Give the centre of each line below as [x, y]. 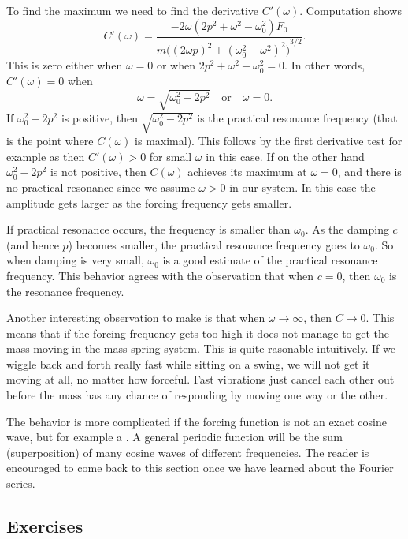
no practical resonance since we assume [101, 187]
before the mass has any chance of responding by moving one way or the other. [197, 395]
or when [176, 65]
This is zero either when [65, 65]
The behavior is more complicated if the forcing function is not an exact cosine [197, 421]
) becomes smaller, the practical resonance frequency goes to [214, 244]
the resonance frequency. [65, 291]
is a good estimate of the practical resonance [270, 260]
